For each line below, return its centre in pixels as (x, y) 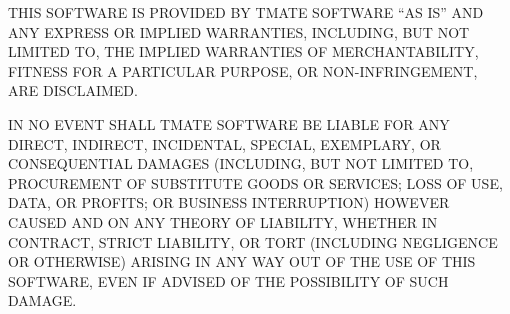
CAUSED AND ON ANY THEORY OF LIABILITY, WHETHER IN (223, 221)
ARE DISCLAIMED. (73, 90)
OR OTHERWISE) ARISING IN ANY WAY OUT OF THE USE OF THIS (242, 261)
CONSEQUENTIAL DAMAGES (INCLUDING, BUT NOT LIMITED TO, (241, 163)
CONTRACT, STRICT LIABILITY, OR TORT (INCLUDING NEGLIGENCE (253, 241)
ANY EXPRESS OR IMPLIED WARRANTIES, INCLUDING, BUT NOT (239, 31)
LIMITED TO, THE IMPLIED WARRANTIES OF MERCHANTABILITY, (243, 51)
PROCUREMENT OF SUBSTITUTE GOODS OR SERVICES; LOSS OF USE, (255, 182)
